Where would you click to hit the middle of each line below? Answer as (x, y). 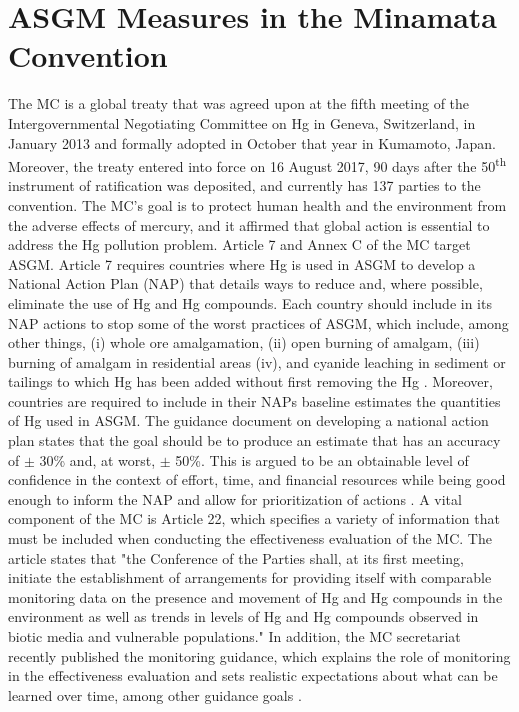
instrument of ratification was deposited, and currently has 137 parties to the (244, 185)
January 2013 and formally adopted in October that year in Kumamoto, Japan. (252, 142)
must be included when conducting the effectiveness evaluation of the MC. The (250, 538)
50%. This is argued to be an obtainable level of (322, 459)
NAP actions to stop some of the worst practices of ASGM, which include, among (258, 322)
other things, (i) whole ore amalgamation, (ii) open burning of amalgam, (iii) (244, 342)
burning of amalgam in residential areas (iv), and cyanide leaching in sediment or (257, 361)
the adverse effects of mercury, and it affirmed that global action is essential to (249, 224)
